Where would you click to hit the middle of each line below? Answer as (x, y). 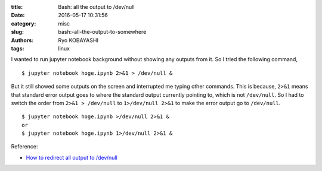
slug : (17, 32)
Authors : (22, 40)
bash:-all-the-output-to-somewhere (102, 32)
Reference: (24, 147)
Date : (18, 15)
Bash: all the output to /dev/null (96, 7)
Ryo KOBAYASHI (78, 40)
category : (24, 23)
